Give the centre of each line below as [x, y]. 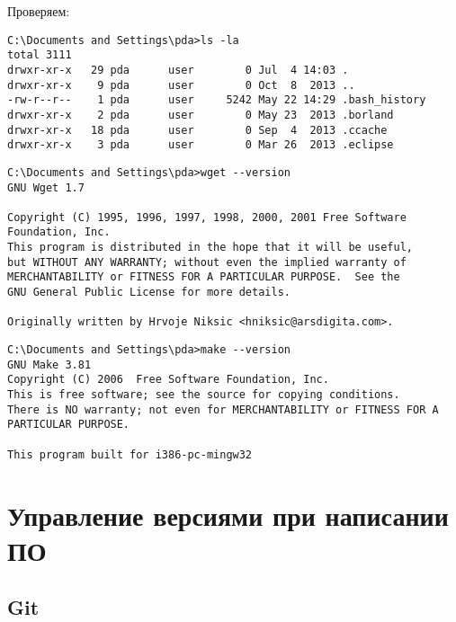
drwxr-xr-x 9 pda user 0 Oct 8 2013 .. [181, 85]
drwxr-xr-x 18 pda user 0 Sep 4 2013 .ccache [197, 130]
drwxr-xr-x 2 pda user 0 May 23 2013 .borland [201, 115]
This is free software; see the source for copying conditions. [204, 395]
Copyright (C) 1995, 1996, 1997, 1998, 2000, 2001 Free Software [207, 217]
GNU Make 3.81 [49, 364]
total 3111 [40, 55]
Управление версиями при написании [228, 515]
